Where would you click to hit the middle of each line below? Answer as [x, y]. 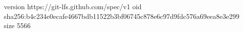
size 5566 [17, 25]
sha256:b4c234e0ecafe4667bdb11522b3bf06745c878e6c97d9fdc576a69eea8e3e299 [122, 16]
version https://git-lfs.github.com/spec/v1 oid [73, 6]
